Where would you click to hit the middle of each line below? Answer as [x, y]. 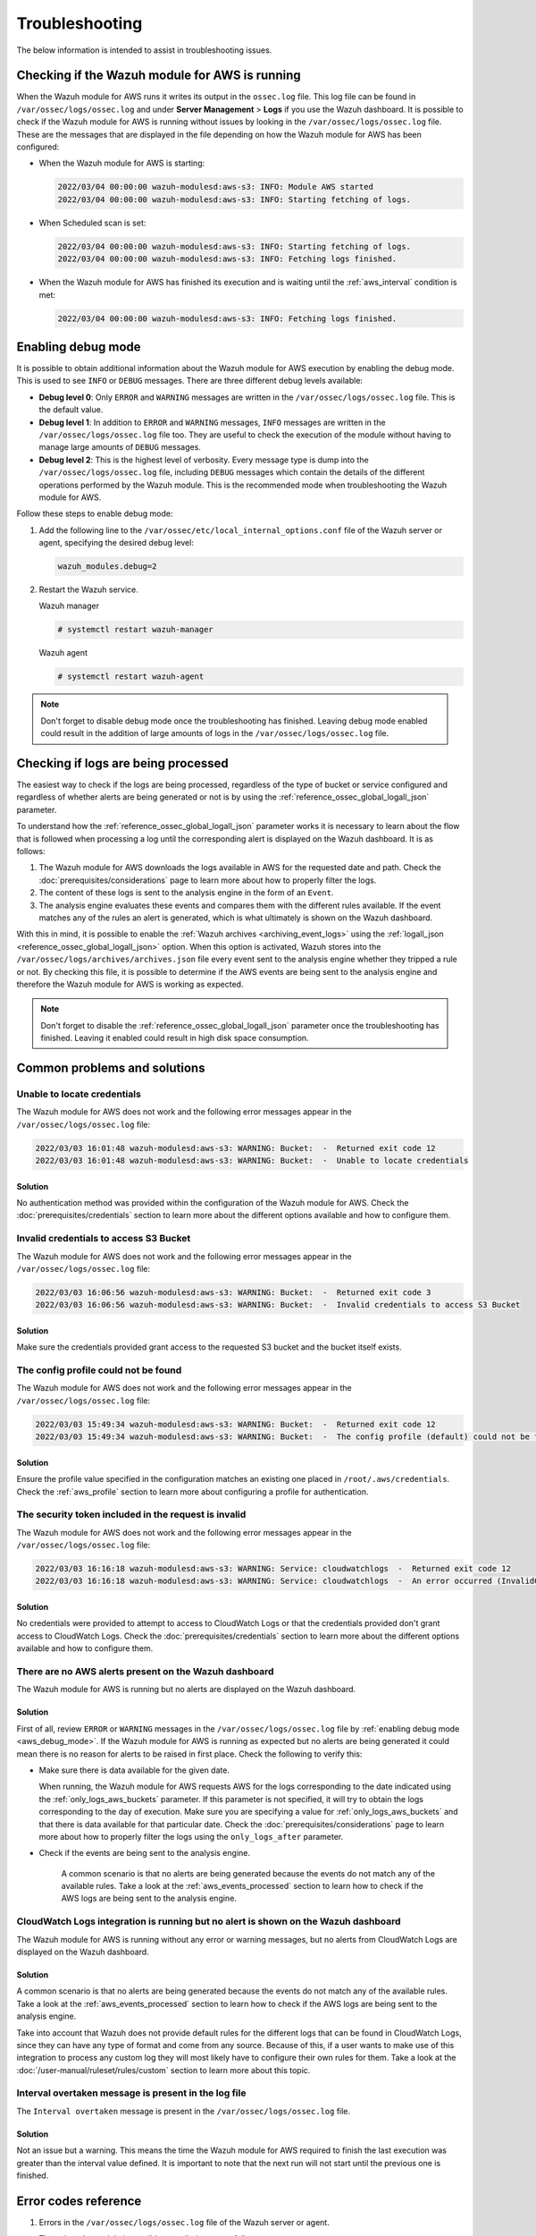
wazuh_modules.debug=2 [107, 567]
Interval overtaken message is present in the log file [131, 2093]
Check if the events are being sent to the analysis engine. [144, 1853]
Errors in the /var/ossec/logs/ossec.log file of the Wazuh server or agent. [184, 2222]
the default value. [71, 410]
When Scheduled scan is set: [92, 223]
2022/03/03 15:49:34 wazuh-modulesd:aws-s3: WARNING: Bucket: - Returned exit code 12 [236, 1424]
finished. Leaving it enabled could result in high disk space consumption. [175, 1038]
